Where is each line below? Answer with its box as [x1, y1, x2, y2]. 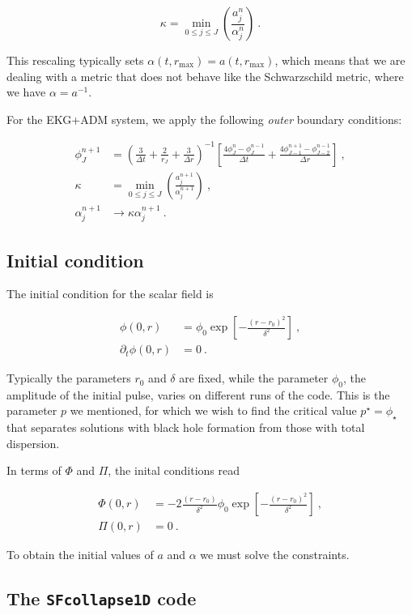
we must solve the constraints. [200, 546, 350, 563]
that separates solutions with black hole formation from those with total [6, 419, 365, 436]
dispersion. [6, 434, 60, 451]
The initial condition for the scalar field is [6, 285, 214, 302]
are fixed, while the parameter [179, 369, 329, 387]
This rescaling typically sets [6, 52, 144, 68]
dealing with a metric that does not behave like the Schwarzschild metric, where [6, 67, 404, 84]
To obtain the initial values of [6, 546, 154, 563]
